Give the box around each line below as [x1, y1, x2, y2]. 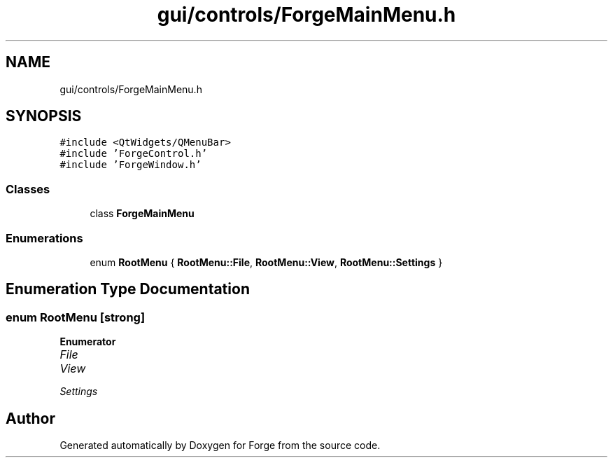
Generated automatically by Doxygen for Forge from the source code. [59, 439, 381, 451]
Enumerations [6, 230, 83, 245]
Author [6, 409, 55, 427]
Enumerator [59, 336, 116, 348]
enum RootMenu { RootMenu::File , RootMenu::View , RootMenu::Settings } [90, 256, 443, 268]
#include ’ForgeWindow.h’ [59, 159, 202, 171]
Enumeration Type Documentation [6, 280, 250, 298]
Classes [6, 181, 50, 196]
